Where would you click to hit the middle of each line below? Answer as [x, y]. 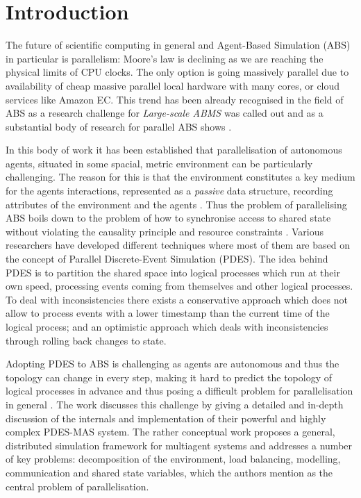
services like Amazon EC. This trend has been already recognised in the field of [175, 99]
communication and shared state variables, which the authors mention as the [169, 472]
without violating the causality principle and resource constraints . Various [165, 231]
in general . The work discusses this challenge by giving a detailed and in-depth [175, 404]
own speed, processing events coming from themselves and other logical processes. [179, 286]
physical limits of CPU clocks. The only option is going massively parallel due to [177, 72]
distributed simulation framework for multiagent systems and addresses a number [179, 445]
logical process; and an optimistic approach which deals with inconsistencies [167, 326]
